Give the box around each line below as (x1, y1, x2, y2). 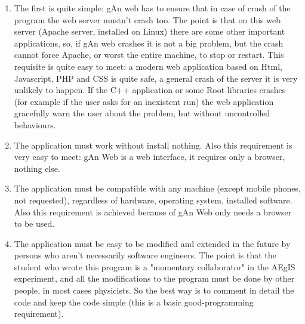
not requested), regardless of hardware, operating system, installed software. (14, 193, 292, 206)
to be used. (14, 217, 55, 230)
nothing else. (14, 162, 60, 174)
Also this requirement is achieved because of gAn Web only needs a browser (14, 205, 292, 218)
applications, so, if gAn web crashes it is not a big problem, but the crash (14, 36, 284, 49)
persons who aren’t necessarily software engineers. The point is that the (14, 249, 276, 261)
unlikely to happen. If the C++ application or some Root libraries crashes (14, 84, 286, 96)
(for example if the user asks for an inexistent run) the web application (14, 95, 274, 107)
